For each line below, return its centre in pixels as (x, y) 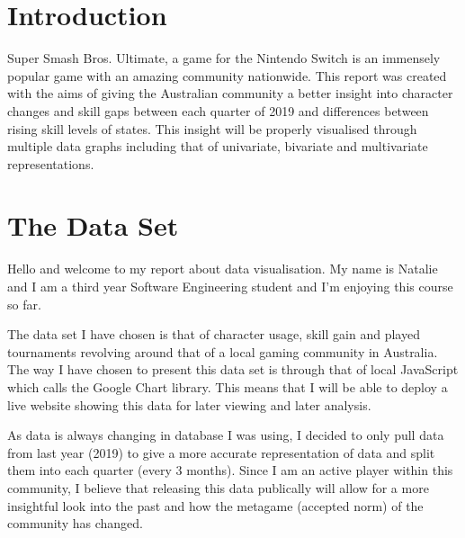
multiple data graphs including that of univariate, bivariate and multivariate (218, 146)
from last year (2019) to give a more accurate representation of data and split (221, 452)
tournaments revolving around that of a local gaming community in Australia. (223, 351)
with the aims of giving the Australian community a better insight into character (230, 93)
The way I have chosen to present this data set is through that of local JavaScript (233, 369)
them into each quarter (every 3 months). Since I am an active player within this (230, 470)
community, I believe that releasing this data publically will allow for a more (218, 487)
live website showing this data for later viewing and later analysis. (189, 404)
